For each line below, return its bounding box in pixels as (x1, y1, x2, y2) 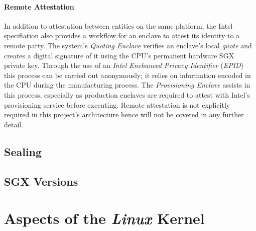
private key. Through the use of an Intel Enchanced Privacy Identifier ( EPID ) (4, 60, 244, 70)
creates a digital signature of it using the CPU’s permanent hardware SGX (4, 50, 234, 60)
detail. (4, 119, 24, 129)
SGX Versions (4, 173, 78, 189)
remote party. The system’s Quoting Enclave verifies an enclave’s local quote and (4, 40, 252, 50)
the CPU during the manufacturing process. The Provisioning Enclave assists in (4, 80, 250, 90)
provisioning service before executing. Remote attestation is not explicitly (4, 99, 230, 110)
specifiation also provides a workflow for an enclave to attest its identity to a (4, 30, 240, 41)
